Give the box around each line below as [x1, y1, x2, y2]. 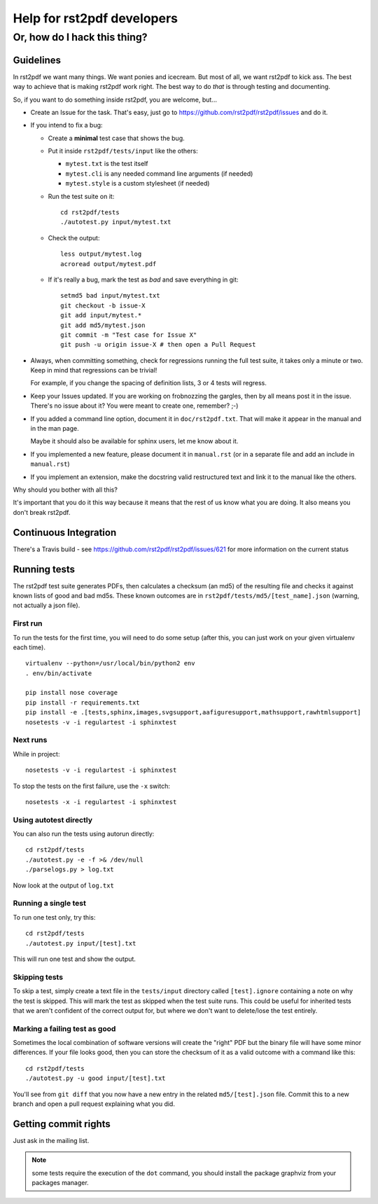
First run [13, 618, 43, 628]
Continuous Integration [13, 526, 117, 539]
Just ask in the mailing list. [13, 1136, 90, 1144]
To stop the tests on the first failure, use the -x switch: [13, 782, 171, 790]
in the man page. [30, 424, 80, 433]
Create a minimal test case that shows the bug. [48, 134, 185, 142]
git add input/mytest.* [60, 312, 142, 319]
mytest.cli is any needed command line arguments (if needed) [65, 169, 253, 178]
